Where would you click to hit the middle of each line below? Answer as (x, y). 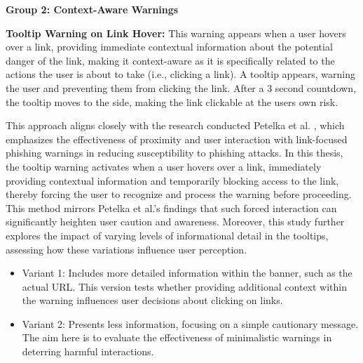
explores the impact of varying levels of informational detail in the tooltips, (167, 235)
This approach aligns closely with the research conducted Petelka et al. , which (175, 125)
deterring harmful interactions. (88, 351)
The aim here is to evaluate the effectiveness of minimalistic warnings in (177, 337)
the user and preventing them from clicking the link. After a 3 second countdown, (181, 87)
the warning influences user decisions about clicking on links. (152, 300)
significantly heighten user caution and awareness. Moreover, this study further (175, 222)
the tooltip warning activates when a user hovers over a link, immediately (164, 166)
